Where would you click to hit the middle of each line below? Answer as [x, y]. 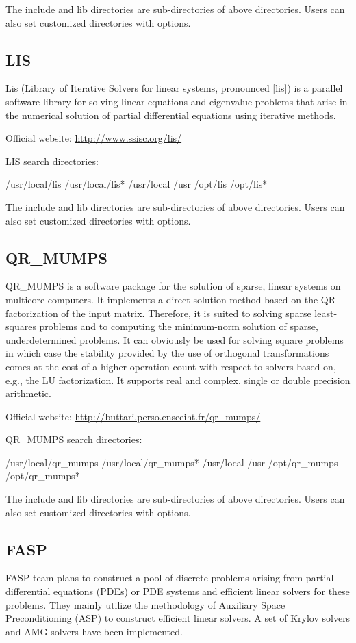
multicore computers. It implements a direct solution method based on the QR [171, 299]
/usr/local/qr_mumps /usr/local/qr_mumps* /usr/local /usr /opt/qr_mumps [172, 462]
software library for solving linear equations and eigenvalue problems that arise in [177, 101]
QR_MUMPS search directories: [74, 439]
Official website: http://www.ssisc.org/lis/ [94, 138]
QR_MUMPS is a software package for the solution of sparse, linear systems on [173, 286]
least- [326, 313]
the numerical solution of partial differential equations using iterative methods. [171, 115]
